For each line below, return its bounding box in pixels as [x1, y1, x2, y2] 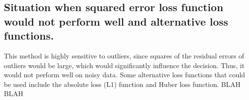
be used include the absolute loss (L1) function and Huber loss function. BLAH [4, 79, 241, 89]
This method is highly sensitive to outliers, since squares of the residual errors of [4, 50, 244, 60]
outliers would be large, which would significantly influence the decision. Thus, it [4, 60, 245, 70]
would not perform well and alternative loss [4, 14, 229, 29]
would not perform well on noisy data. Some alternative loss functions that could [4, 70, 245, 80]
